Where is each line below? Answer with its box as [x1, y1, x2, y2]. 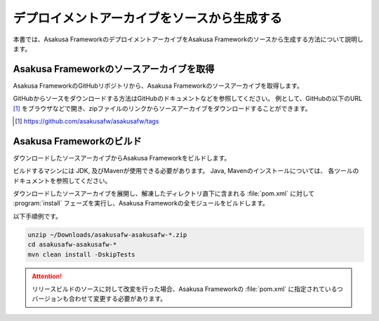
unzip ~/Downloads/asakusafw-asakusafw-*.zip [27, 231, 187, 238]
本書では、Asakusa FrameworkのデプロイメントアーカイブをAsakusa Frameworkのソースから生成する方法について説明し [13, 35, 364, 43]
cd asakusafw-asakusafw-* [27, 240, 117, 249]
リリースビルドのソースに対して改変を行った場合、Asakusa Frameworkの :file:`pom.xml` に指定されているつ [32, 285, 343, 294]
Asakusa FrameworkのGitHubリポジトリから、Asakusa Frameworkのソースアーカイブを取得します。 [13, 81, 303, 90]
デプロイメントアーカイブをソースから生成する [13, 11, 282, 26]
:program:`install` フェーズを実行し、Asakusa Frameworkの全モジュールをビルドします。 [13, 199, 270, 207]
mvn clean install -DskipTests [27, 250, 136, 259]
